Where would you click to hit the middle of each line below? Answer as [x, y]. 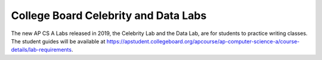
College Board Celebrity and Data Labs [109, 15]
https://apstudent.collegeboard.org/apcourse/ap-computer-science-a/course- [203, 41]
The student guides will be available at [58, 41]
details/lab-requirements [41, 50]
